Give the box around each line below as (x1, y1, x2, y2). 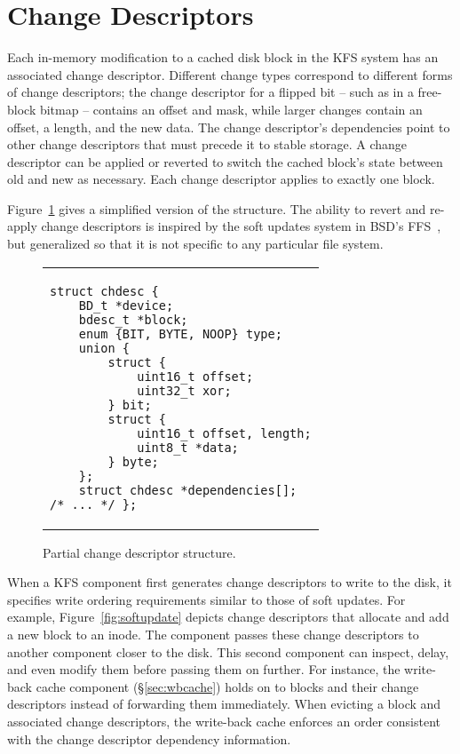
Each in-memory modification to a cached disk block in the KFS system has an (7, 48, 439, 67)
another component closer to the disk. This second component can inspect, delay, (7, 642, 449, 661)
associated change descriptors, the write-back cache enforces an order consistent (7, 712, 440, 730)
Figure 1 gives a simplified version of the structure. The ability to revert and (7, 199, 426, 218)
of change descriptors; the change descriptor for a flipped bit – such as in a (7, 83, 414, 101)
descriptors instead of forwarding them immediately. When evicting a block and (7, 694, 441, 713)
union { (78, 340, 131, 355)
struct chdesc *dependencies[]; (78, 482, 297, 497)
